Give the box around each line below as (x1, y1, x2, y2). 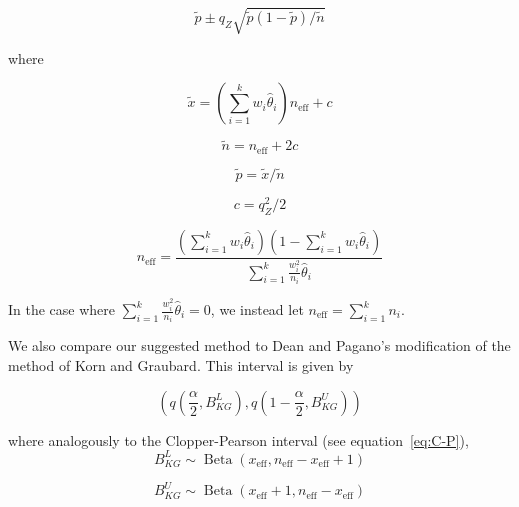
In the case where (8, 299, 116, 319)
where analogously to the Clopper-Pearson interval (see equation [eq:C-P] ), (8, 429, 469, 450)
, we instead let (210, 299, 304, 319)
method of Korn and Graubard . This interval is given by (8, 355, 354, 376)
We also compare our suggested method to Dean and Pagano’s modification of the (8, 335, 511, 356)
